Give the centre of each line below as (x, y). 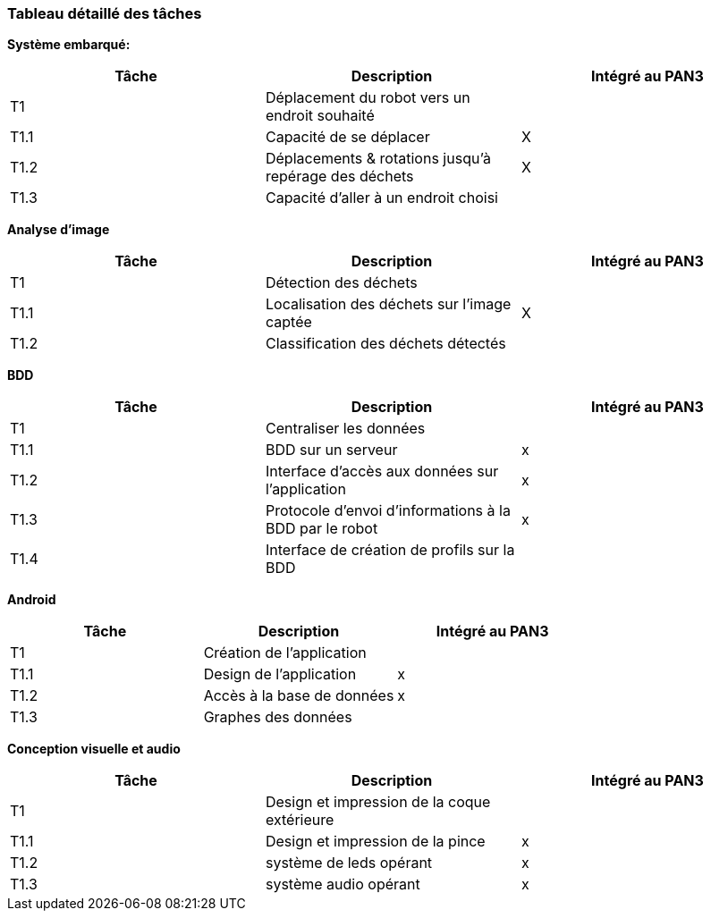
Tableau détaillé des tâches (105, 13)
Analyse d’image (59, 230)
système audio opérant (343, 884)
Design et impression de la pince (375, 842)
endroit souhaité (320, 116)
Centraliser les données (345, 429)
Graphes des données (278, 717)
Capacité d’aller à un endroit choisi (381, 198)
